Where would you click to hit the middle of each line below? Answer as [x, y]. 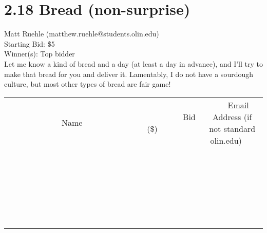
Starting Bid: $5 [30, 43]
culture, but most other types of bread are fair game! [88, 84]
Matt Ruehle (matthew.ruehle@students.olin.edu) [82, 34]
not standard [232, 128]
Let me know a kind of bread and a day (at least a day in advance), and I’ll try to [133, 63]
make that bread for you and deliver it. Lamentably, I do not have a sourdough [129, 74]
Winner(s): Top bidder [40, 54]
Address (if [232, 116]
